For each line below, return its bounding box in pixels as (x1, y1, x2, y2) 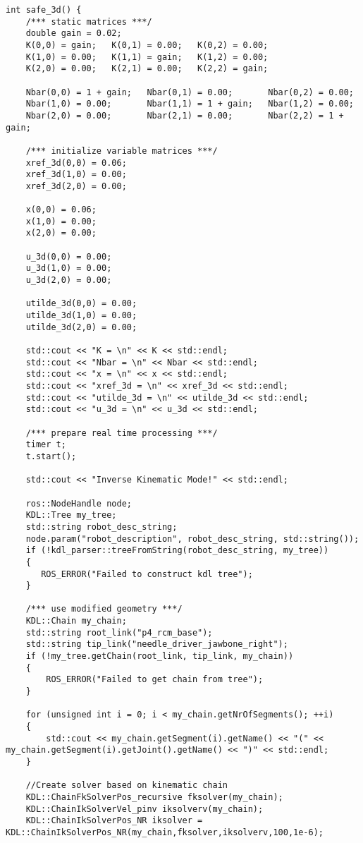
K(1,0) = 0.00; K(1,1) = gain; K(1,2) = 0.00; (25, 51, 269, 62)
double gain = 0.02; (25, 28, 122, 39)
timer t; (25, 439, 66, 450)
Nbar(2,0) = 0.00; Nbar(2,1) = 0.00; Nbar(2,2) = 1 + (25, 110, 344, 121)
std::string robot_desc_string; (25, 521, 178, 532)
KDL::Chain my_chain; (25, 616, 127, 626)
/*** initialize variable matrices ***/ (25, 145, 218, 156)
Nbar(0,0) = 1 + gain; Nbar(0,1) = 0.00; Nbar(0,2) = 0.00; (25, 87, 354, 97)
